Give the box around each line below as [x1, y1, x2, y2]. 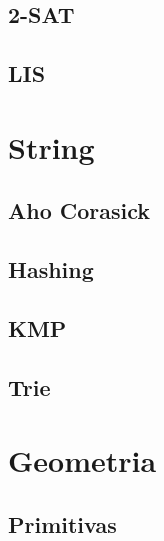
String [8, 126, 95, 167]
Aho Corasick [8, 195, 151, 226]
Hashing [8, 254, 94, 285]
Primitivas [8, 508, 117, 539]
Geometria [8, 440, 157, 481]
